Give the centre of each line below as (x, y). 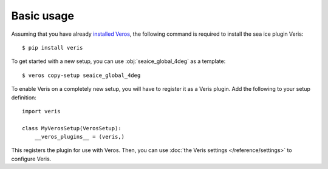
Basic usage (43, 16)
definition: (24, 98)
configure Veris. (31, 159)
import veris (41, 111)
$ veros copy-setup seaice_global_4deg (81, 75)
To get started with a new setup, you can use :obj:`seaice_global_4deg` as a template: (118, 61)
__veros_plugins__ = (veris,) (79, 137)
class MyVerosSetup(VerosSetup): (72, 128)
